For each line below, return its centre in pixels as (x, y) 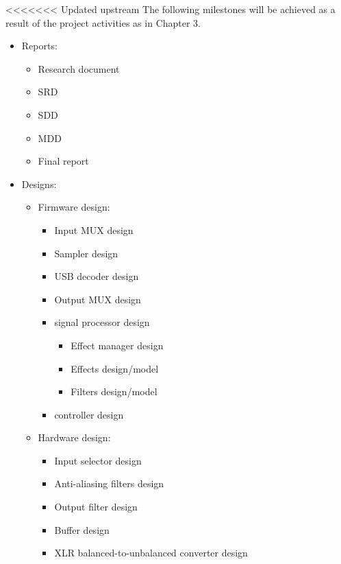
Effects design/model (115, 368)
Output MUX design (98, 299)
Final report (63, 161)
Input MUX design (94, 230)
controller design (89, 414)
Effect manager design (117, 345)
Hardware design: (74, 437)
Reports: (39, 46)
